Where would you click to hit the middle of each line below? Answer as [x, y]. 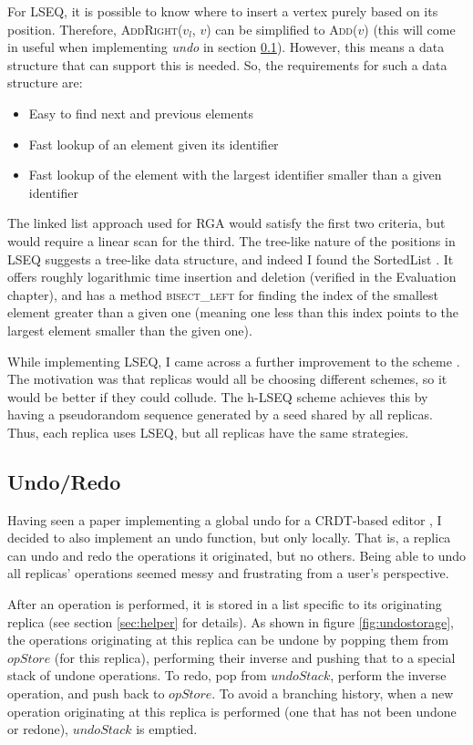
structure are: [45, 83]
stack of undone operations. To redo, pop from [137, 675]
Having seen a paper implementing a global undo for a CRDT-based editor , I [225, 519]
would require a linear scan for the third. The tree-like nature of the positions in [231, 240]
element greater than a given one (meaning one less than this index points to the [233, 312]
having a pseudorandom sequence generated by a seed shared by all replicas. [220, 414]
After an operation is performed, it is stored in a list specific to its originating [225, 604]
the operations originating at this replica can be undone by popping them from [228, 640]
